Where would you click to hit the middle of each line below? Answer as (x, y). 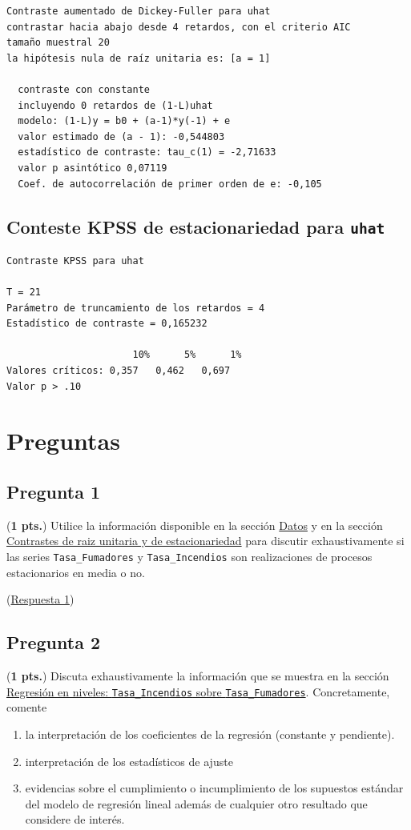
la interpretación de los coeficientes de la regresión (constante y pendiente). (210, 734)
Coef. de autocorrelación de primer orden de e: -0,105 (170, 184)
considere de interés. (75, 819)
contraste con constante (84, 89)
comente (27, 707)
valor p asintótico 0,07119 (93, 168)
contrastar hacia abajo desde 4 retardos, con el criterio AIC (179, 27)
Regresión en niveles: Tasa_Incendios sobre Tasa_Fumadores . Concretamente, (198, 691)
